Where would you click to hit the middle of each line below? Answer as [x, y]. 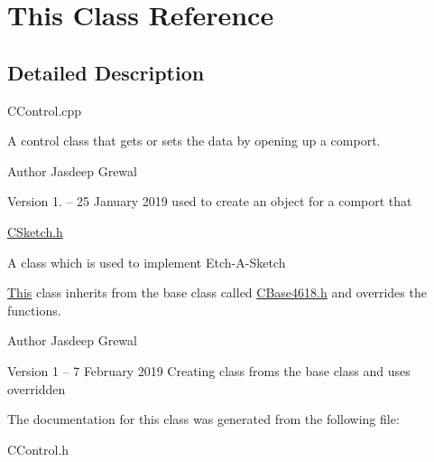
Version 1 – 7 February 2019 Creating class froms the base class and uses [209, 370]
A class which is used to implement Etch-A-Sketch [147, 262]
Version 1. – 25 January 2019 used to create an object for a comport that [210, 201]
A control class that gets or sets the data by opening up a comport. [194, 141]
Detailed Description [106, 72]
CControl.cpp [45, 110]
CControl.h [38, 449]
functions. [34, 310]
